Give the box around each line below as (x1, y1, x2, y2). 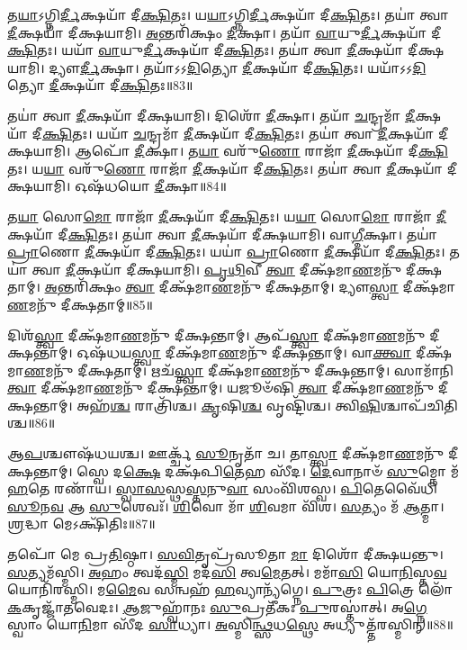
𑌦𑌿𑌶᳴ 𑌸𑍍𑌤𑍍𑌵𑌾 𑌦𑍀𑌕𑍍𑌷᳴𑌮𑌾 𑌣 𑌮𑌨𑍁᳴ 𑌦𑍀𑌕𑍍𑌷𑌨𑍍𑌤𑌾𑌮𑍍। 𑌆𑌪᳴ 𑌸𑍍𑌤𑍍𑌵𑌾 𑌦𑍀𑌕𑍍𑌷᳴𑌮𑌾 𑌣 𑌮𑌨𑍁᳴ (7, 325, 426, 344)
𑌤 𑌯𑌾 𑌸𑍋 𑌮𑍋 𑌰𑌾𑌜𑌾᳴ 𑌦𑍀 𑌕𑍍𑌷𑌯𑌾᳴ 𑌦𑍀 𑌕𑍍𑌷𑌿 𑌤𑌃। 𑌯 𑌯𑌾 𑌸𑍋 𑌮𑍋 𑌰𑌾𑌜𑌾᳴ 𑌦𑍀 (7, 206, 447, 225)
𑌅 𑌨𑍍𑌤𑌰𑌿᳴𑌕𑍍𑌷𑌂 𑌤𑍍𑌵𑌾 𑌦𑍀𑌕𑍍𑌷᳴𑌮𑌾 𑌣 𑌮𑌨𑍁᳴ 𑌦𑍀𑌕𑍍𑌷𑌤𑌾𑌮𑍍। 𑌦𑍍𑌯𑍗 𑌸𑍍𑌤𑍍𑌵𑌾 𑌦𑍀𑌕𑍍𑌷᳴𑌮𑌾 (44, 277, 456, 296)
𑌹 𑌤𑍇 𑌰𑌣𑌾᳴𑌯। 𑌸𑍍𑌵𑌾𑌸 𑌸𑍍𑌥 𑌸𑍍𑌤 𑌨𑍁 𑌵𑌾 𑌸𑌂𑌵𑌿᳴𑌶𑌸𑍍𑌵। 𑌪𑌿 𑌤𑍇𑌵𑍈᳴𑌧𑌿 (7, 479, 437, 498)
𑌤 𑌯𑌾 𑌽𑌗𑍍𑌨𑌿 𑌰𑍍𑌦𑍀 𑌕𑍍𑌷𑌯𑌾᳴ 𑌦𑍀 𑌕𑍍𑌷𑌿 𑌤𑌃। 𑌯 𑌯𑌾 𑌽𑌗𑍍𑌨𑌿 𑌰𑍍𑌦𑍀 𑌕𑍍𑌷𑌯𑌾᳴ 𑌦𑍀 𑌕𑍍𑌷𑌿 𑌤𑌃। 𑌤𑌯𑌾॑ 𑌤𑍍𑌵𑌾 (7, 5, 449, 23)
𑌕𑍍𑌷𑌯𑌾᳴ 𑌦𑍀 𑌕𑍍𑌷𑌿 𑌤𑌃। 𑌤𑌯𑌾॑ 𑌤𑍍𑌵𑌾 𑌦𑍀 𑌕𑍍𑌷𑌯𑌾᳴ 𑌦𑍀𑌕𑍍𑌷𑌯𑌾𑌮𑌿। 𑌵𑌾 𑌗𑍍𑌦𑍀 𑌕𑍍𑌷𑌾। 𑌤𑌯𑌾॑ (7, 224, 438, 243)
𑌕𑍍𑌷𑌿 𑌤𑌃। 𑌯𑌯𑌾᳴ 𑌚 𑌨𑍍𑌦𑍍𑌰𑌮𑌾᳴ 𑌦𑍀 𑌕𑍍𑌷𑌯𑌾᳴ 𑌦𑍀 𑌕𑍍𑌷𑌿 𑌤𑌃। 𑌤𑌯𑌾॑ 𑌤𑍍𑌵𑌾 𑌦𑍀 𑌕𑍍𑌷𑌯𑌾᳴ (41, 123, 435, 142)
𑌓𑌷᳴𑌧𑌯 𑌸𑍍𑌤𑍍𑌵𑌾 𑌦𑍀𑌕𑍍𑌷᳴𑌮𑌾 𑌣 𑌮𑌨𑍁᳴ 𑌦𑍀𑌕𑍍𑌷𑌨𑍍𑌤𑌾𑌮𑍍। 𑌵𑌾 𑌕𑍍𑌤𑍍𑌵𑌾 (76, 343, 412, 362)
